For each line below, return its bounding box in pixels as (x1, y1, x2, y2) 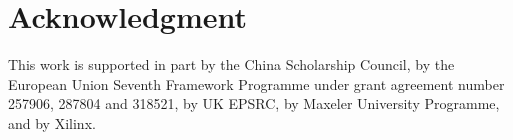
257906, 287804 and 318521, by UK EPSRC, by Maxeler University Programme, (8, 93, 500, 114)
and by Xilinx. (8, 112, 96, 133)
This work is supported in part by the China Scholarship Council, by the (8, 54, 455, 75)
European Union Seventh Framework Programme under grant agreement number (8, 73, 505, 94)
